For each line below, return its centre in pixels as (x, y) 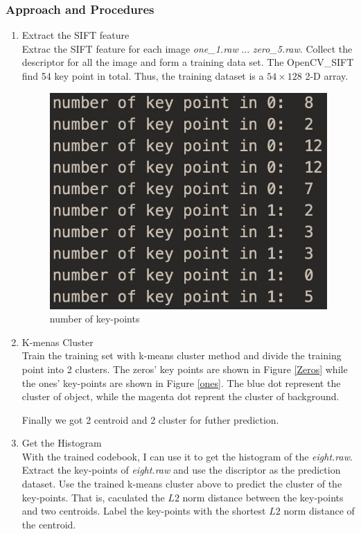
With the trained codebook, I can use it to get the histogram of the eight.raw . (187, 456)
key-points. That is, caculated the (93, 497)
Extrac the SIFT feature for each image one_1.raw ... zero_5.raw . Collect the (187, 48)
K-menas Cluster (58, 342)
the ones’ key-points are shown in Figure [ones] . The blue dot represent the (181, 382)
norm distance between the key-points (263, 497)
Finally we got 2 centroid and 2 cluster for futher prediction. (150, 419)
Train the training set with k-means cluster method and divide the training (182, 355)
